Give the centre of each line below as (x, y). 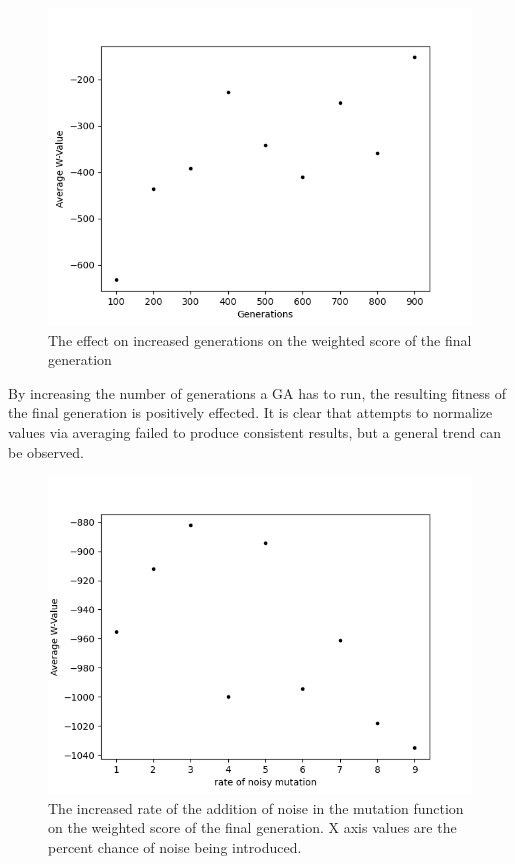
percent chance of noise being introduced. (175, 846)
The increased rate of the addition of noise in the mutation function (256, 807)
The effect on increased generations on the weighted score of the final (260, 339)
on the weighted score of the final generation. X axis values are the (252, 827)
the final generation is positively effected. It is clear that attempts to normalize (250, 412)
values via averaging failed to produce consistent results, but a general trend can (254, 431)
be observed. (46, 451)
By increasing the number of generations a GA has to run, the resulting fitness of (257, 392)
